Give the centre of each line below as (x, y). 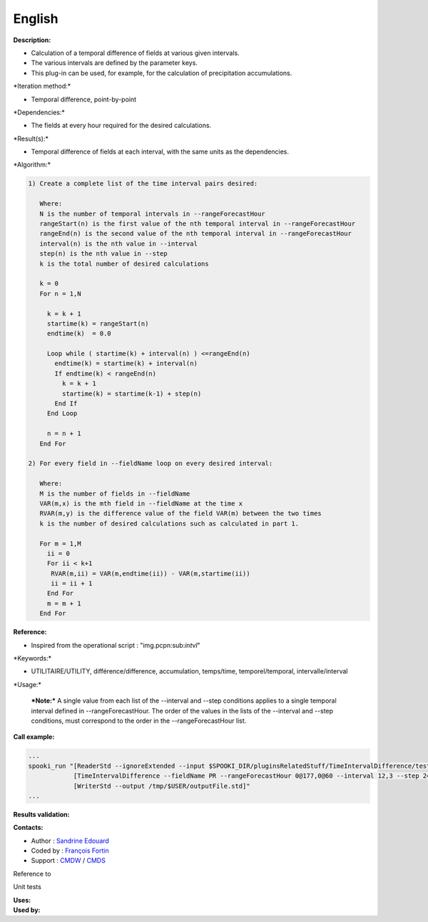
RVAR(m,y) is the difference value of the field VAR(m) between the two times (181, 513)
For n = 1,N (60, 294)
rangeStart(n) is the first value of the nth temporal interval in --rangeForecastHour (198, 224)
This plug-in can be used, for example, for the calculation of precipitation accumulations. (162, 73)
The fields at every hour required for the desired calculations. (121, 126)
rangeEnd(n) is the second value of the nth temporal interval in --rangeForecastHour (196, 234)
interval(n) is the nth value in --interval (118, 244)
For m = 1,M (60, 543)
